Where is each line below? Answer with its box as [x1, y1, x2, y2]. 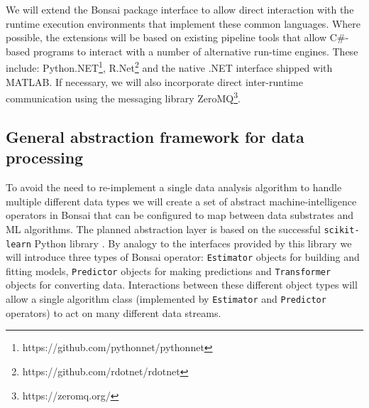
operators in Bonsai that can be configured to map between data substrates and [6, 208, 353, 222]
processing [6, 146, 84, 168]
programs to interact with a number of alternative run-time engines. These [33, 43, 358, 58]
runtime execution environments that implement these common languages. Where [6, 16, 361, 31]
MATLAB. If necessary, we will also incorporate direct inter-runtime [6, 74, 303, 89]
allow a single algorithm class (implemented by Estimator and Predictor [6, 291, 326, 306]
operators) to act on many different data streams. [6, 305, 221, 320]
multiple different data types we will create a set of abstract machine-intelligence [6, 193, 357, 208]
